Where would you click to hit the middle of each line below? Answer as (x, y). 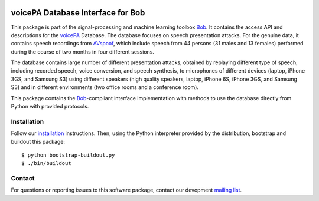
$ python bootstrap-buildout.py (68, 155)
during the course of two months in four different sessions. (83, 52)
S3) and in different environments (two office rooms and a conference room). (105, 87)
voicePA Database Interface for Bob (78, 13)
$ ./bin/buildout (46, 163)
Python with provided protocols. (50, 107)
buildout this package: (38, 141)
